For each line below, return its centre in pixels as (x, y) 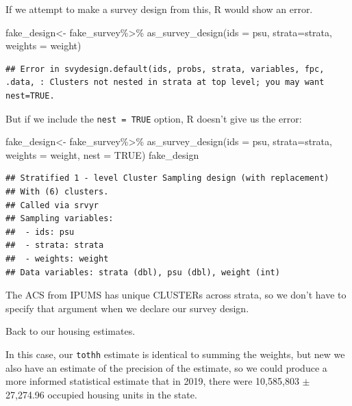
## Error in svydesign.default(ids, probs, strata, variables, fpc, (165, 69)
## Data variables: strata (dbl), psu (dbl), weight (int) (143, 272)
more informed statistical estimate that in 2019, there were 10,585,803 (152, 381)
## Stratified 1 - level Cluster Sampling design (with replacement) (167, 178)
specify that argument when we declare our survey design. (127, 308)
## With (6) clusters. (57, 192)
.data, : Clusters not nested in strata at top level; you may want (165, 83)
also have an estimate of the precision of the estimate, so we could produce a (166, 367)
